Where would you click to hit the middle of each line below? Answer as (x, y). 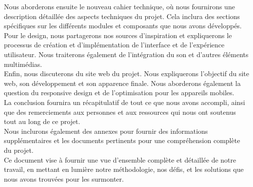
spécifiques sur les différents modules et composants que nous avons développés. (123, 26)
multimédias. (23, 64)
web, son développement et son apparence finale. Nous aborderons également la (122, 83)
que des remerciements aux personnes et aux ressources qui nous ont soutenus (120, 112)
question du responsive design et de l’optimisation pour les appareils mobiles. (119, 93)
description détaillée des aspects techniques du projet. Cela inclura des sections (122, 16)
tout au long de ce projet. (42, 121)
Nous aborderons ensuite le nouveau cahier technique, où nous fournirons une (119, 6)
